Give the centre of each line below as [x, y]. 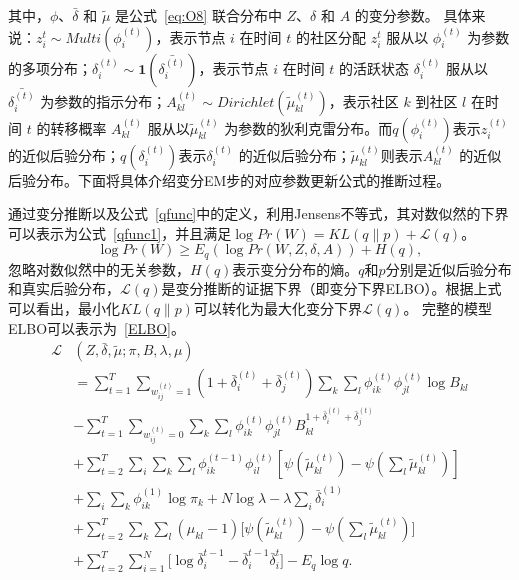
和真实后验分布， [64, 288]
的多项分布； [50, 67]
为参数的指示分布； [103, 100]
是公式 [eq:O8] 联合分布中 [198, 15]
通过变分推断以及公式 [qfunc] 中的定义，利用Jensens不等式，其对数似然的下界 [258, 213]
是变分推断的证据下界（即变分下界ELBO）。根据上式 [331, 288]
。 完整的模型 [448, 308]
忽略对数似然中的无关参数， [99, 268]
